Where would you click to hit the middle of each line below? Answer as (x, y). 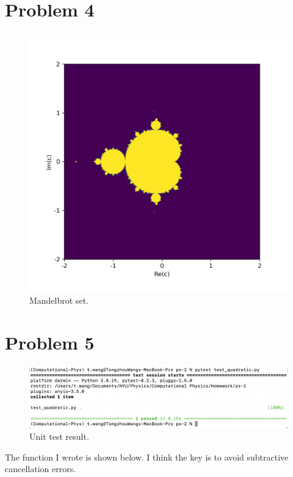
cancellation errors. (41, 469)
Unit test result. (59, 436)
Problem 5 (50, 342)
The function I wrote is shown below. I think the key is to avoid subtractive (147, 457)
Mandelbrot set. (59, 300)
